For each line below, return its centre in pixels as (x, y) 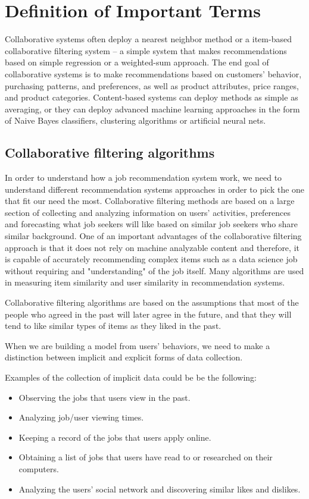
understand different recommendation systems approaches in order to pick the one (155, 189)
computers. (39, 468)
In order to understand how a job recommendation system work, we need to (143, 178)
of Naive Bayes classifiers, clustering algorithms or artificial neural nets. (135, 120)
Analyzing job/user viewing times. (81, 417)
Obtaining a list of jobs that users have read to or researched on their (146, 457)
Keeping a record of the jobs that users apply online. (115, 437)
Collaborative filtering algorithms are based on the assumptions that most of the (152, 302)
